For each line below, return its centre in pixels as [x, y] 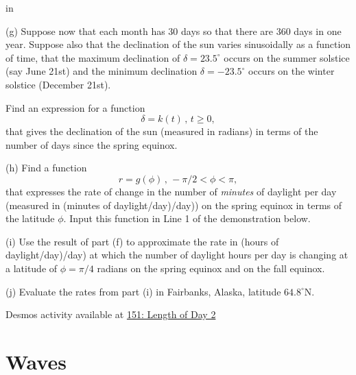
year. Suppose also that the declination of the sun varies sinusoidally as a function [178, 44]
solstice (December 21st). [58, 84]
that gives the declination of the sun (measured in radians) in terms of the [162, 131]
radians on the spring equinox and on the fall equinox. [211, 268]
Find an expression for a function [75, 107]
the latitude [30, 218]
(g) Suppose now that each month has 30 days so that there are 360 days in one [174, 31]
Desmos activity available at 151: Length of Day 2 [111, 314]
